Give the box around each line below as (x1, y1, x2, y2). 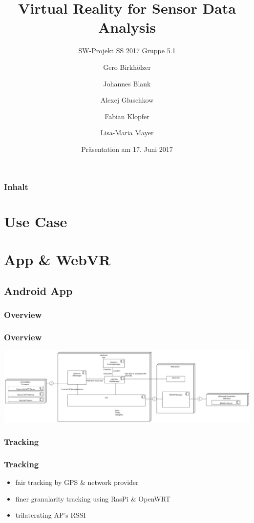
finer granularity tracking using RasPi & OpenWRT (15, 493, 170, 503)
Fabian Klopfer (105, 111, 149, 121)
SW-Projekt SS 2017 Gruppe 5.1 (78, 45, 176, 56)
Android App (4, 283, 73, 298)
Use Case (4, 211, 67, 231)
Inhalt (4, 181, 28, 193)
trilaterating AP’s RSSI (15, 510, 86, 520)
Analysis (98, 17, 156, 37)
